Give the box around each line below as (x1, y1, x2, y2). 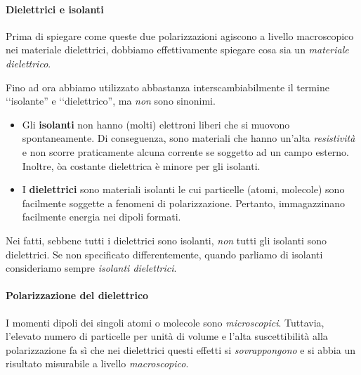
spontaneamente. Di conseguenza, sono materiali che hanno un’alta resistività (22, 131, 355, 145)
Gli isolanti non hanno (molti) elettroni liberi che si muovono (22, 117, 290, 131)
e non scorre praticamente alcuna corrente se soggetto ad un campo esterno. (22, 144, 350, 159)
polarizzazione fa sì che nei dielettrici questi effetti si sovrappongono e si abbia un (6, 342, 355, 357)
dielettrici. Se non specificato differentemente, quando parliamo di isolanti (6, 246, 323, 261)
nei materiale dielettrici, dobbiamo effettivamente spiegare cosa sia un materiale (6, 42, 349, 57)
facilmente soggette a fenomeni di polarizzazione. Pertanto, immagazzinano (22, 195, 346, 210)
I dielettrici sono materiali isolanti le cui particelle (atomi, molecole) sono (22, 182, 345, 197)
